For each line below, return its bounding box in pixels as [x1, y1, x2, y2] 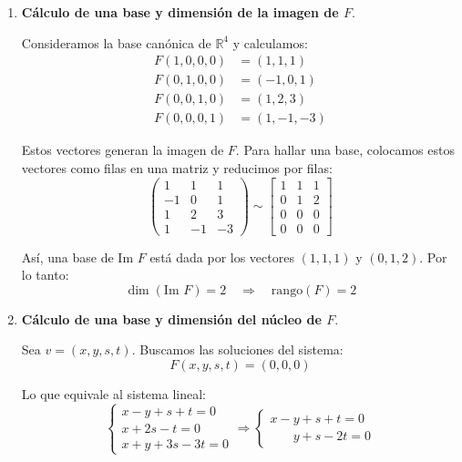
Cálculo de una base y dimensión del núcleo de [21, 309, 322, 328]
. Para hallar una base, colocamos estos [235, 140, 455, 159]
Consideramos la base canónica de [21, 33, 211, 52]
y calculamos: [232, 33, 308, 52]
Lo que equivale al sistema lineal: [21, 385, 206, 404]
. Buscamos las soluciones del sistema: [131, 340, 344, 359]
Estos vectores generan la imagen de [21, 140, 224, 159]
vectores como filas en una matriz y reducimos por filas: [21, 158, 333, 177]
